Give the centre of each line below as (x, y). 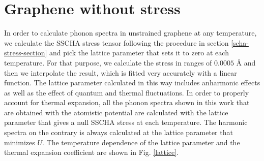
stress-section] (26, 53)
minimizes (20, 142)
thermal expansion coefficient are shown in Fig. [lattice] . (92, 152)
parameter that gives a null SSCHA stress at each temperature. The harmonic (126, 122)
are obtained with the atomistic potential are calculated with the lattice (116, 112)
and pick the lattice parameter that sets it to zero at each (139, 53)
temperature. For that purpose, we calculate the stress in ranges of (108, 62)
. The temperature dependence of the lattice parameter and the (141, 142)
